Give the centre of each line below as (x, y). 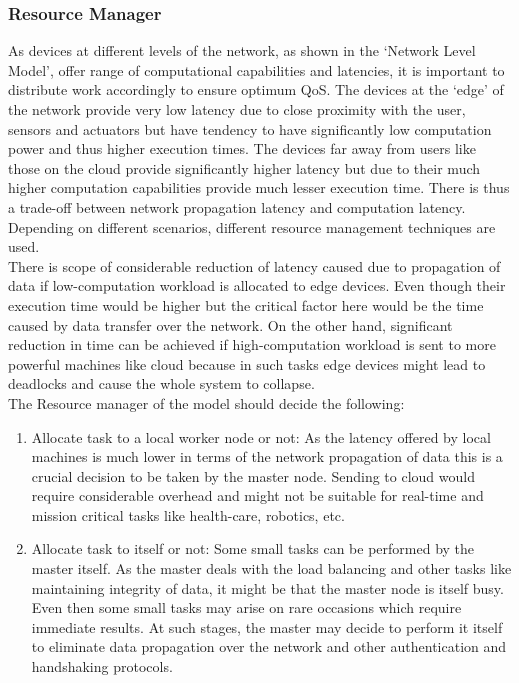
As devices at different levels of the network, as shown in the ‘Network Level (242, 50)
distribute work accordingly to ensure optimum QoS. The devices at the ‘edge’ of (256, 89)
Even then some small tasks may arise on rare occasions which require (246, 607)
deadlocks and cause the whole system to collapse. (161, 383)
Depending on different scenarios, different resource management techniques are (252, 226)
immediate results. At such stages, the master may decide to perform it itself (267, 626)
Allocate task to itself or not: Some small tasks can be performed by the (253, 548)
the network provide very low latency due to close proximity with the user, (237, 109)
